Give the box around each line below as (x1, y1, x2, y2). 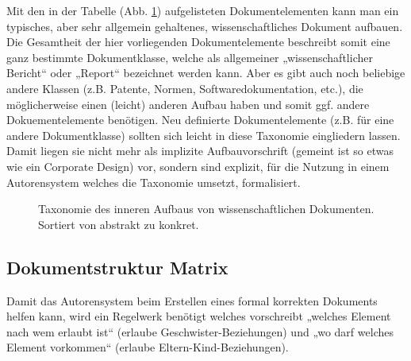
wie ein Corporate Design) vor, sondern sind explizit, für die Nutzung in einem (6, 157, 390, 174)
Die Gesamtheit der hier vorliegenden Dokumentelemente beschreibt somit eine (6, 33, 390, 50)
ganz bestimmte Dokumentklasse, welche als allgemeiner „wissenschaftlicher (6, 49, 373, 65)
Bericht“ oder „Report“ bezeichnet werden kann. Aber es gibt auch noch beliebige (6, 64, 405, 81)
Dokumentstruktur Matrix (6, 254, 229, 279)
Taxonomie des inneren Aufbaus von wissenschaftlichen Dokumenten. (38, 200, 375, 217)
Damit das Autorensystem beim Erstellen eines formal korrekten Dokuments (6, 292, 378, 309)
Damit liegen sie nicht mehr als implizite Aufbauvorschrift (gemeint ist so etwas (6, 142, 394, 159)
